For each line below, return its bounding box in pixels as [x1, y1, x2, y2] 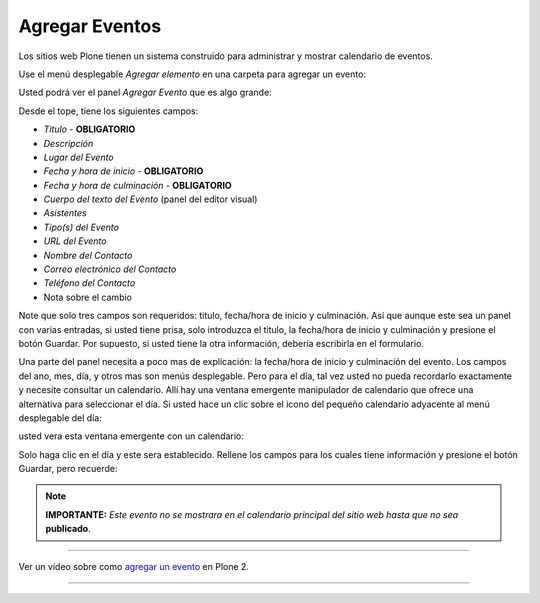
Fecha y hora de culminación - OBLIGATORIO [43, 179, 232, 191]
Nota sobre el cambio [43, 291, 132, 303]
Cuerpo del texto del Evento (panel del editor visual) [43, 193, 258, 205]
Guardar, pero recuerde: [18, 463, 118, 475]
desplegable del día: [18, 411, 102, 424]
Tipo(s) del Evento [43, 221, 120, 233]
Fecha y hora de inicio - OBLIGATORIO [43, 165, 204, 177]
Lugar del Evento [43, 151, 114, 163]
